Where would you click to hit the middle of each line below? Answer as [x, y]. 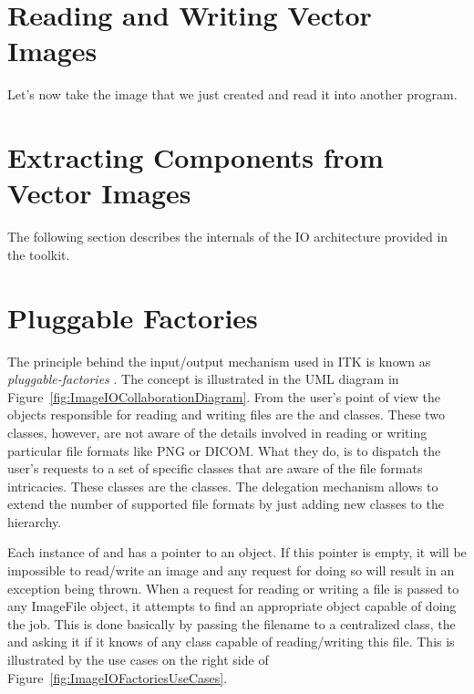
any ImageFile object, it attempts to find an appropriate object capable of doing [232, 606]
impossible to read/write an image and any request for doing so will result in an [231, 570]
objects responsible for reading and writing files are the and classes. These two [226, 414]
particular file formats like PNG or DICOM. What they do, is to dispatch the [224, 450]
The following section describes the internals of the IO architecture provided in [228, 237]
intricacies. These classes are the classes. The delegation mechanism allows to [223, 486]
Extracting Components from [196, 157]
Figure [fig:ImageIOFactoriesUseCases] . [118, 677]
